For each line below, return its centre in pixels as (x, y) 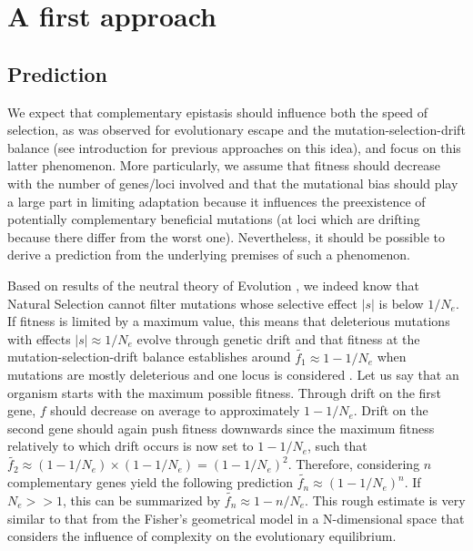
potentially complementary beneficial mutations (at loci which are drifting (214, 219)
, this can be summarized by (141, 500)
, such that (337, 446)
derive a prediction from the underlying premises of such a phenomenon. (209, 255)
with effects (39, 338)
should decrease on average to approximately (175, 410)
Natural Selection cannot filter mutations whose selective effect (182, 303)
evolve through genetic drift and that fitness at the (278, 338)
